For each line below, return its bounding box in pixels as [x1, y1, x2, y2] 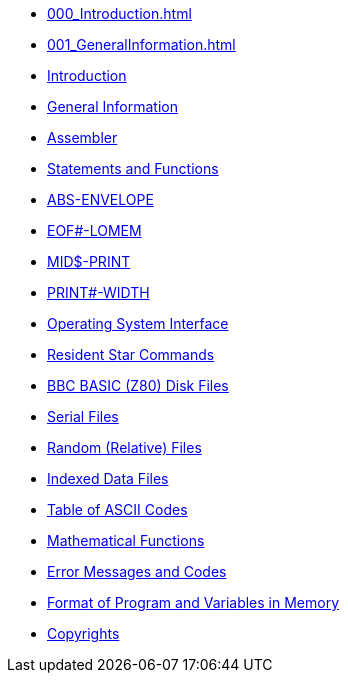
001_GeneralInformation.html [47, 36, 236, 53]
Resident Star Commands [47, 346, 215, 363]
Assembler [47, 129, 118, 146]
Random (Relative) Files [47, 439, 202, 456]
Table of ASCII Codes [47, 501, 188, 518]
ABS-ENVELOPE [47, 191, 154, 208]
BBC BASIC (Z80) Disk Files [47, 377, 229, 394]
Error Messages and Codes [47, 563, 227, 580]
